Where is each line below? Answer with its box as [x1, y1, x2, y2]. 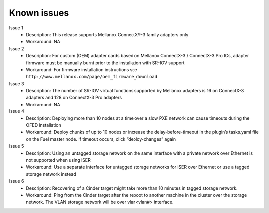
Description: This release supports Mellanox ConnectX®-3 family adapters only [26, 31, 189, 37]
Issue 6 [9, 178, 24, 184]
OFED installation [26, 122, 62, 128]
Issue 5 [9, 143, 24, 149]
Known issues [9, 7, 69, 18]
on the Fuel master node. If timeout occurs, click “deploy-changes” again [26, 136, 176, 142]
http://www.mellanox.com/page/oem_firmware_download [26, 74, 158, 80]
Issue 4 [9, 108, 24, 114]
